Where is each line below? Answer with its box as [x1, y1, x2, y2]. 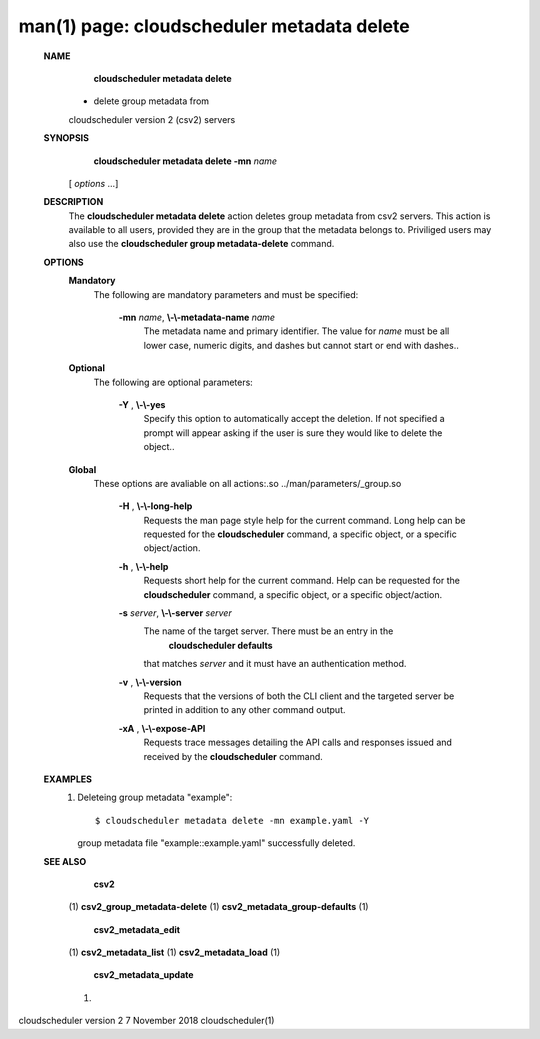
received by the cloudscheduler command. [143, 750, 324, 762]
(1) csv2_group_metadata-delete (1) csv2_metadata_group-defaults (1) [68, 901, 369, 913]
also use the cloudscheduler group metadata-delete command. [68, 238, 335, 250]
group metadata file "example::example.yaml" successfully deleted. [77, 837, 356, 849]
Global [68, 463, 97, 475]
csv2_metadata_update [93, 969, 194, 981]
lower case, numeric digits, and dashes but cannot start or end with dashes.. [143, 339, 459, 351]
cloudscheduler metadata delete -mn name [93, 155, 278, 167]
